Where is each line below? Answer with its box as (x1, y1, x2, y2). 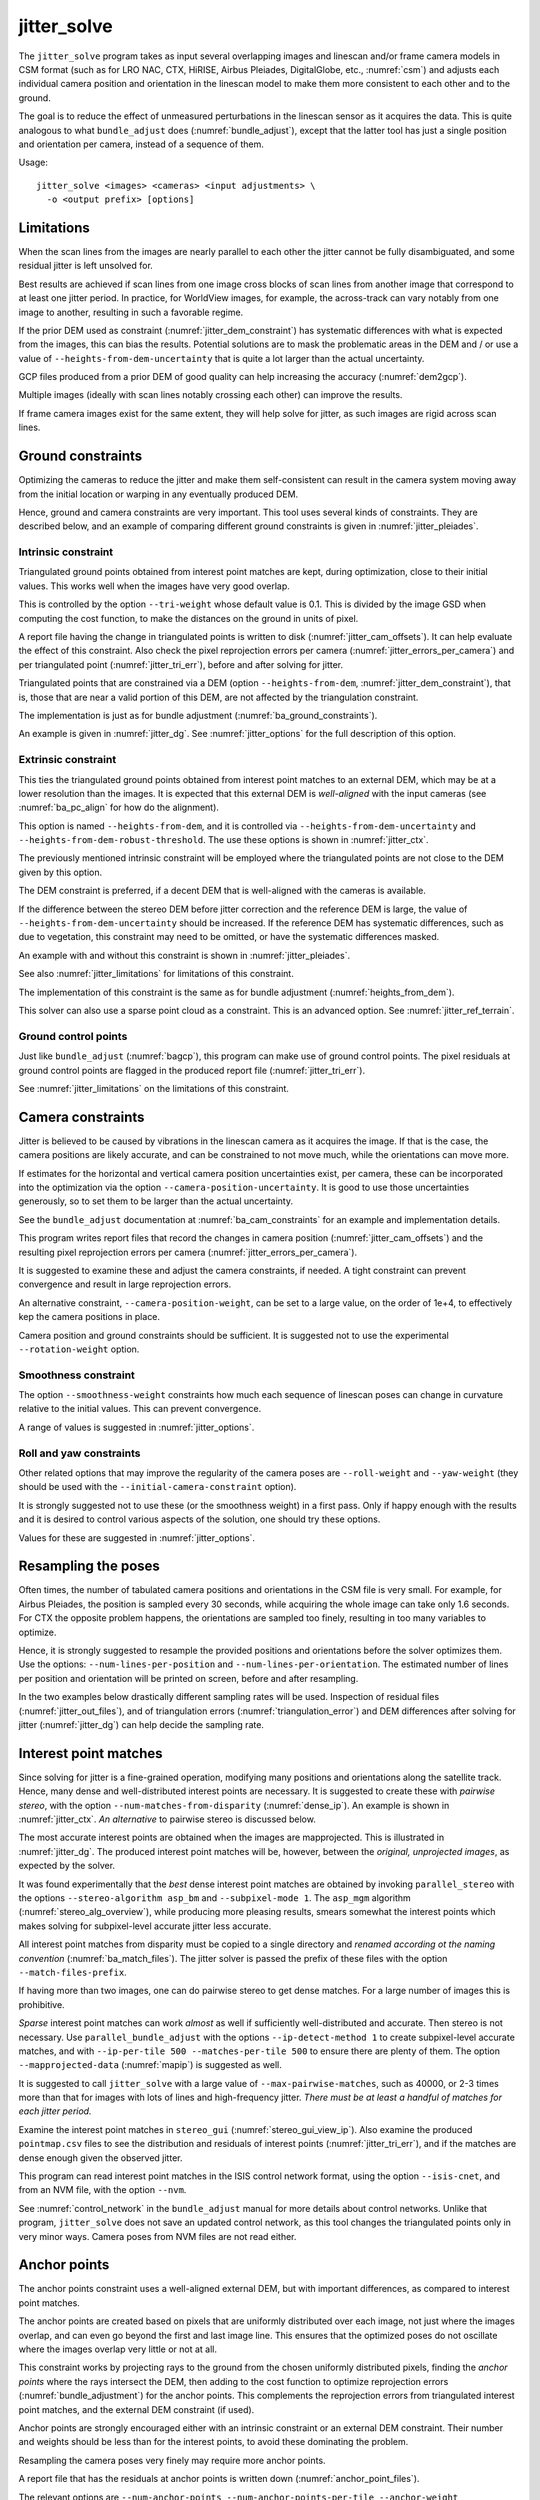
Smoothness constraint (18, 1368, 135, 1382)
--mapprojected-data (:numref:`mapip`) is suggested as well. (18, 2059, 282, 2071)
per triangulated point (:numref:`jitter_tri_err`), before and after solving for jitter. (18, 658, 344, 670)
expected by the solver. (18, 1860, 115, 1872)
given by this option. (18, 866, 103, 878)
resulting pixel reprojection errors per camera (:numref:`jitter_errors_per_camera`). (18, 1246, 358, 1258)
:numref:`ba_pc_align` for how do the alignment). (18, 801, 220, 814)
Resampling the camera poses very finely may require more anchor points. (18, 2454, 326, 2466)
